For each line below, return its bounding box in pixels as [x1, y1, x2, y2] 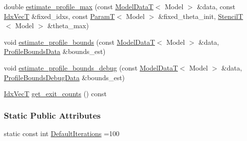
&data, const [197, 1, 235, 11]
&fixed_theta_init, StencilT [158, 11, 243, 21]
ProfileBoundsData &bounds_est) [4, 46, 106, 56]
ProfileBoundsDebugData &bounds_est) [4, 72, 125, 82]
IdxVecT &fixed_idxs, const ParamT [4, 11, 115, 21]
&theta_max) [47, 20, 89, 31]
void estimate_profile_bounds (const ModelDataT [4, 36, 155, 47]
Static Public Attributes [4, 109, 101, 121]
